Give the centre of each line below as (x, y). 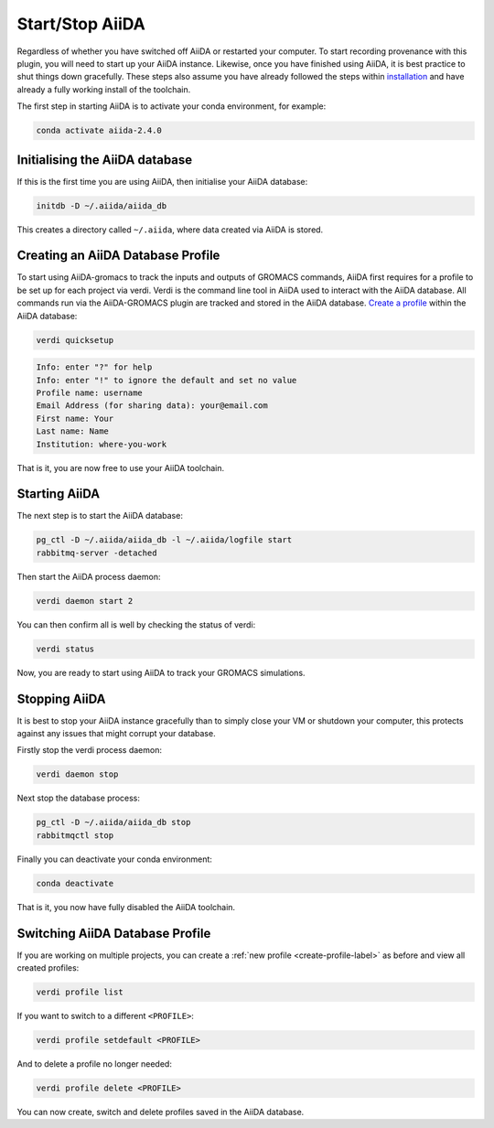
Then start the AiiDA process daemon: (89, 576)
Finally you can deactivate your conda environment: (114, 859)
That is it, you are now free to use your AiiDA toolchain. (121, 467)
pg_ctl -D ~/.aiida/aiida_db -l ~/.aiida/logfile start (164, 540)
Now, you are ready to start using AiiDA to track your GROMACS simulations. (161, 672)
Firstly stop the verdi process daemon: (89, 750)
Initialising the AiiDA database (105, 160)
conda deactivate (75, 883)
